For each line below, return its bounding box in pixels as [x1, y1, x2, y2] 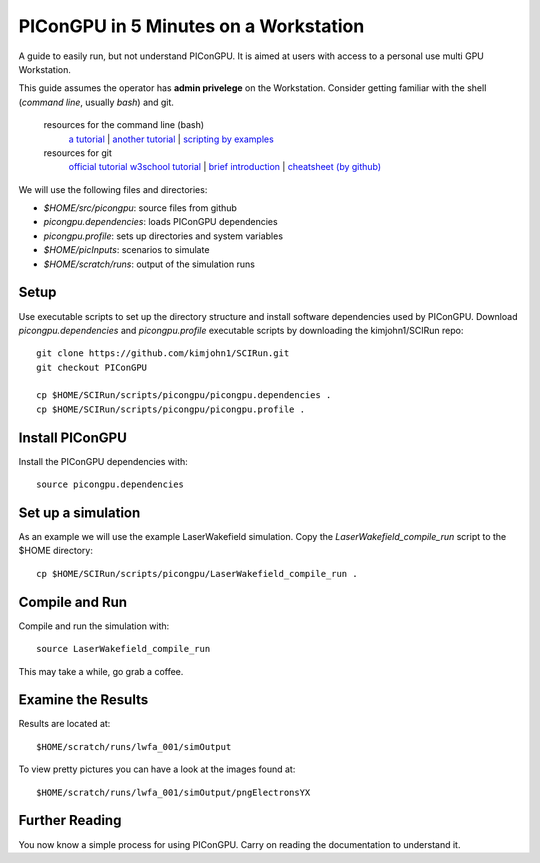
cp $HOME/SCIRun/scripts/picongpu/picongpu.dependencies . [36, 390, 332, 401]
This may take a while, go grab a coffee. [18, 665, 184, 677]
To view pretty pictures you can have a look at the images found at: [18, 763, 296, 775]
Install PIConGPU [18, 429, 127, 446]
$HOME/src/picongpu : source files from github [43, 202, 237, 214]
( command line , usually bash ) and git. [18, 96, 175, 108]
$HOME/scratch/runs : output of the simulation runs [43, 258, 255, 270]
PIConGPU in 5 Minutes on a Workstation [18, 15, 365, 37]
